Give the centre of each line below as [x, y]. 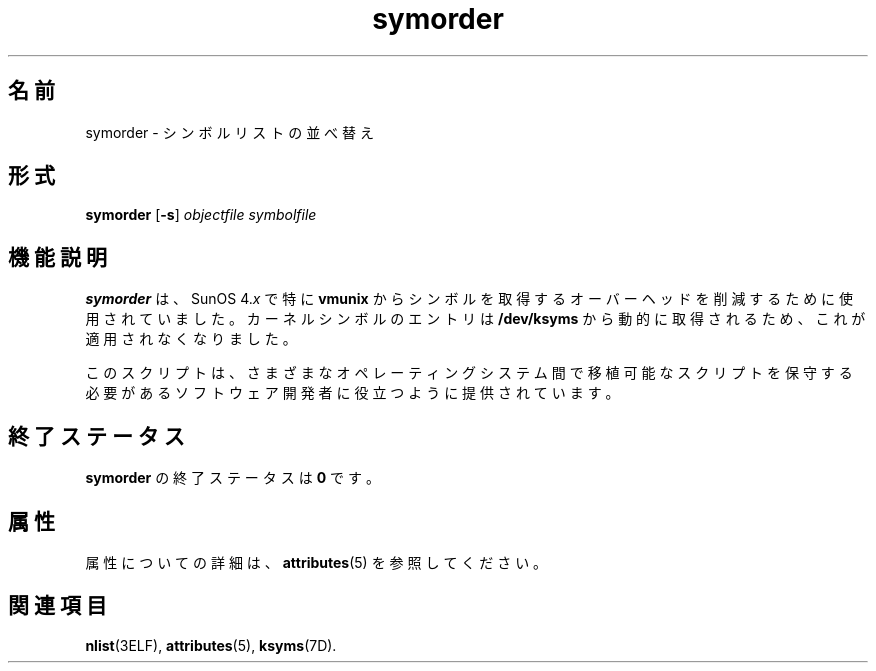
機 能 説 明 [57, 257]
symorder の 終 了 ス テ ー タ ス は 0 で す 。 [232, 478]
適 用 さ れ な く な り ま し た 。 [191, 339]
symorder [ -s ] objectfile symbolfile [201, 215]
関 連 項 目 [57, 606]
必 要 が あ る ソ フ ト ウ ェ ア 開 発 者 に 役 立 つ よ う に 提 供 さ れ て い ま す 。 [352, 393]
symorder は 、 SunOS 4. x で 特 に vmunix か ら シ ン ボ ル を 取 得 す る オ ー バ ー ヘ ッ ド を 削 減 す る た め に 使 [469, 299]
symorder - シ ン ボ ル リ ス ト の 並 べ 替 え [229, 132]
